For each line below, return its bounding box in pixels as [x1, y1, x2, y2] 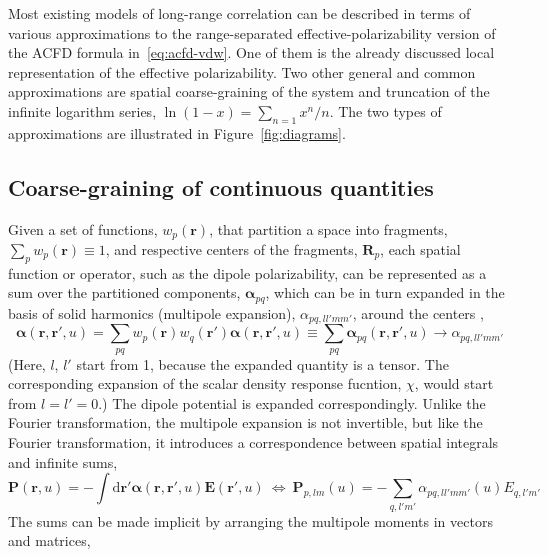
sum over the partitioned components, [8, 282, 241, 303]
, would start [414, 373, 494, 394]
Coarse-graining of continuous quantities [8, 171, 434, 202]
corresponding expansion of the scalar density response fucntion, [8, 373, 402, 394]
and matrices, [8, 530, 91, 551]
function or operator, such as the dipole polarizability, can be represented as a [8, 262, 487, 283]
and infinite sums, [8, 451, 118, 472]
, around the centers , [352, 302, 484, 323]
